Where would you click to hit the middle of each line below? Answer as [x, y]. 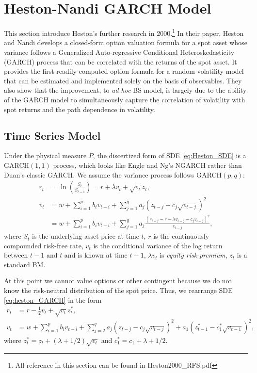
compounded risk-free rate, [44, 245]
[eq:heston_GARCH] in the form [53, 300]
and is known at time [96, 255]
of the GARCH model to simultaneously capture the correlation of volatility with [125, 99]
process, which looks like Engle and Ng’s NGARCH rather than [147, 165]
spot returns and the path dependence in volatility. [80, 109]
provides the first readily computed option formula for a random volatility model [124, 71]
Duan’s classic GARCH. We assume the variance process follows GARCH [113, 174]
